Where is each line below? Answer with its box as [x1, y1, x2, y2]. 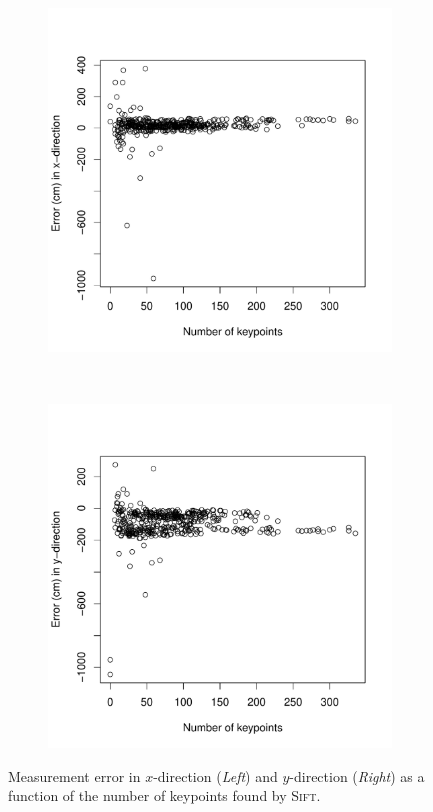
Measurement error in [8, 765, 141, 786]
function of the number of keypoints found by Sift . [8, 785, 321, 806]
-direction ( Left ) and [153, 765, 278, 786]
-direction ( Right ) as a [289, 765, 425, 786]
